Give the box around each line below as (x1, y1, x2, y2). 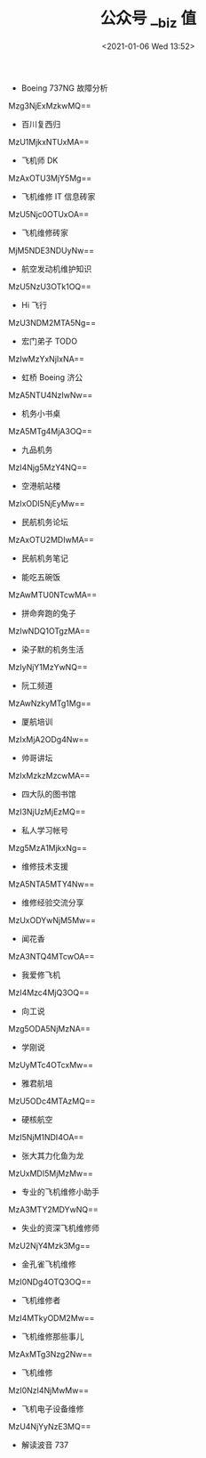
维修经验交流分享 (20, 896, 84, 908)
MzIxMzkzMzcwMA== (8, 770, 91, 781)
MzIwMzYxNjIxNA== (8, 353, 85, 364)
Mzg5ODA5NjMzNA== (8, 1023, 91, 1033)
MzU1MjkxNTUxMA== (8, 136, 90, 147)
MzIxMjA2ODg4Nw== (8, 733, 90, 744)
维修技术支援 (20, 861, 68, 871)
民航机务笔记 (20, 553, 68, 563)
